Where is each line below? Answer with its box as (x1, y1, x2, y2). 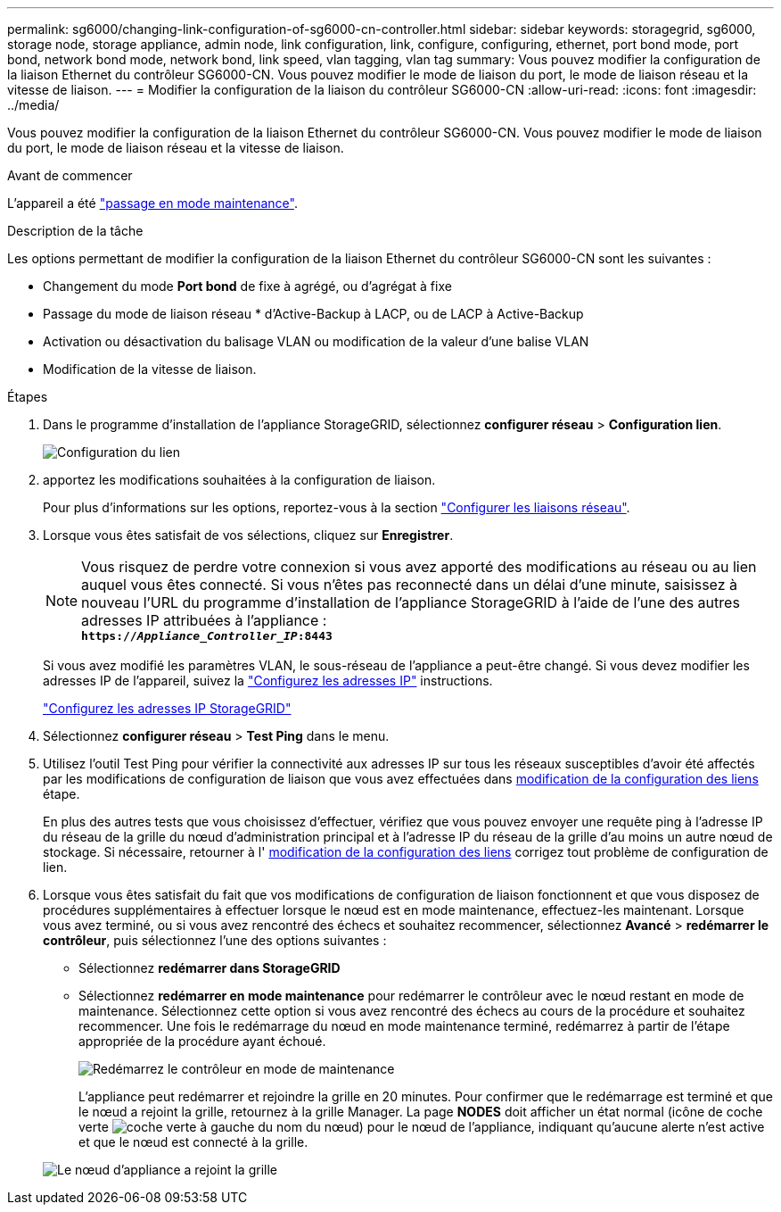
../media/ (7, 97, 60, 112)
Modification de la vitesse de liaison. (43, 361, 257, 377)
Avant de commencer (7, 168, 133, 183)
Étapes (7, 389, 48, 404)
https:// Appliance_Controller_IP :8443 (81, 629, 333, 643)
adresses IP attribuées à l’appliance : (81, 611, 327, 629)
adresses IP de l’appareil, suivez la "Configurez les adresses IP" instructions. (43, 673, 493, 688)
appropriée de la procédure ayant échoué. (78, 1034, 326, 1049)
